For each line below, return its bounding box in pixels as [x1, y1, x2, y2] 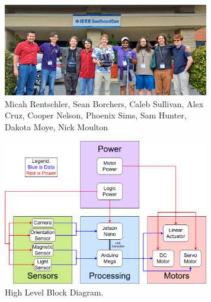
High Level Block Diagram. [5, 285, 104, 298]
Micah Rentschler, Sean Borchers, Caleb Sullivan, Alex [5, 97, 204, 110]
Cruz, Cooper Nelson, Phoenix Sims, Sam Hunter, [5, 109, 187, 121]
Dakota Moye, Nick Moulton [5, 120, 108, 133]
